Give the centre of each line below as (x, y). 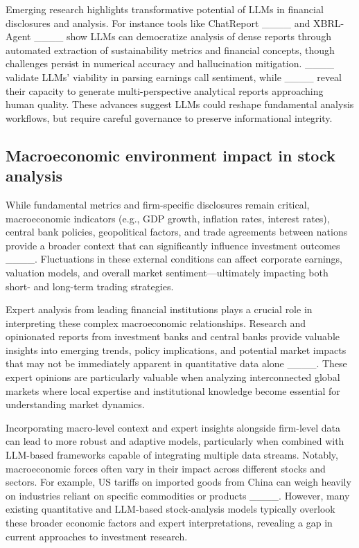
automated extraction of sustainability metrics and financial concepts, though (170, 50)
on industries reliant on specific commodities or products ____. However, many (178, 495)
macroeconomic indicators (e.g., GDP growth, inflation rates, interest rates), (168, 218)
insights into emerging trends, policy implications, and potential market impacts (176, 350)
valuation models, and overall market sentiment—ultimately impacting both (167, 272)
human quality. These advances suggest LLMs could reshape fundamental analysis (180, 104)
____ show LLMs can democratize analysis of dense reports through (183, 36)
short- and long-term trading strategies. (90, 286)
